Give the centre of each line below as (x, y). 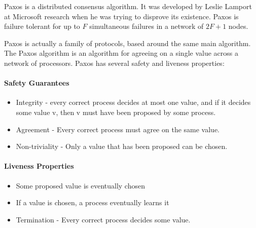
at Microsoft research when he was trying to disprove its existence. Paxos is (121, 16)
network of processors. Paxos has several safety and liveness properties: (114, 63)
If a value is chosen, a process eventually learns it (93, 202)
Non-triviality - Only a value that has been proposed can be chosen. (122, 146)
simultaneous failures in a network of (147, 26)
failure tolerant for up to (42, 26)
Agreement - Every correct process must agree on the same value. (118, 129)
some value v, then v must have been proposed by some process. (116, 112)
